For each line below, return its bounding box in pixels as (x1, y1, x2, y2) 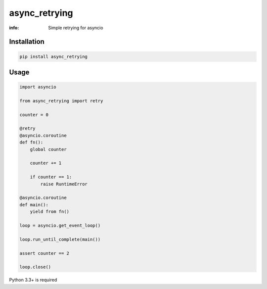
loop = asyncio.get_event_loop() (19, 223, 101, 228)
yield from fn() (30, 209, 69, 215)
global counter (30, 146, 67, 152)
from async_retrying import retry (19, 98, 103, 103)
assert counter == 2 (19, 250, 69, 256)
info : (9, 25, 19, 31)
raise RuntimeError (40, 181, 88, 187)
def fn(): (19, 140, 44, 145)
